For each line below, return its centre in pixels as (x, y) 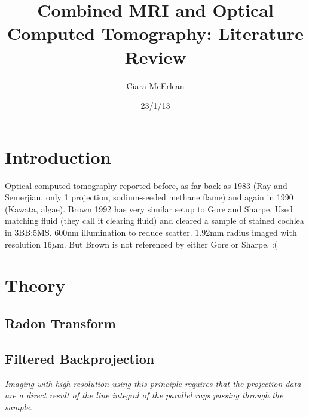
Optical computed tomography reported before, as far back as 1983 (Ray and (146, 185)
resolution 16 (28, 244)
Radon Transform (60, 323)
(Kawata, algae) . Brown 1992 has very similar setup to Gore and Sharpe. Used (149, 208)
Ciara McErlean (155, 85)
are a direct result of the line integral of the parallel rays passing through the (144, 395)
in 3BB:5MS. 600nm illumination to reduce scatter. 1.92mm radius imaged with (151, 232)
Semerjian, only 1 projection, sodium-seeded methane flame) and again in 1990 (149, 197)
